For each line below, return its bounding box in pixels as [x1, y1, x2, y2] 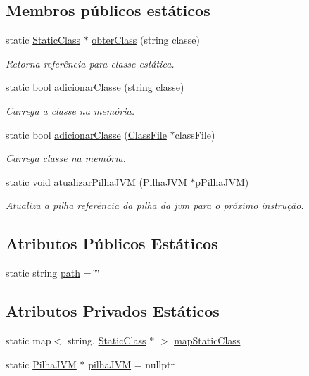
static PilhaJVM [6, 356, 77, 371]
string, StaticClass [67, 332, 146, 347]
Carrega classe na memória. [6, 151, 126, 165]
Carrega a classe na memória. [6, 103, 135, 118]
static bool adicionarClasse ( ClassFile [6, 127, 167, 142]
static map [6, 332, 51, 347]
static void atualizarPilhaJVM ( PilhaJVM [6, 174, 187, 189]
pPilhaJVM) [195, 174, 249, 189]
